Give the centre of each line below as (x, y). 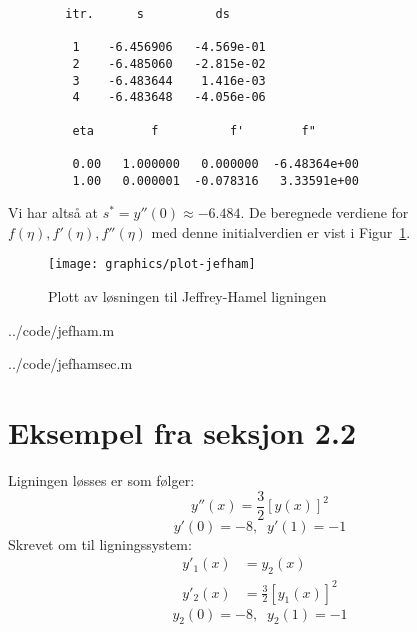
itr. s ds (147, 14)
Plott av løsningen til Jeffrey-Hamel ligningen (187, 296)
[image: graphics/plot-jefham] (152, 264)
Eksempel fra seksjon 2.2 (182, 432)
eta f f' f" (194, 130)
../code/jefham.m (61, 329)
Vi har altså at (53, 212)
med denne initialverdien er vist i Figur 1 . (281, 231)
